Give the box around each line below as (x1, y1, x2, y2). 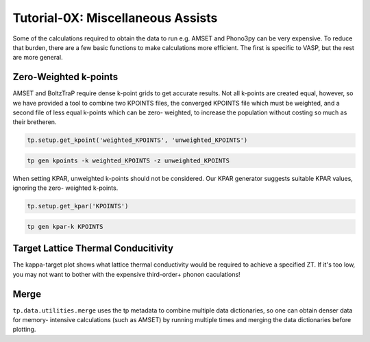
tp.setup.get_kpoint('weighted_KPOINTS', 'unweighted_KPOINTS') (27, 136, 248, 144)
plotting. (12, 326, 36, 334)
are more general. (12, 53, 63, 62)
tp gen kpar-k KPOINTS (27, 223, 103, 230)
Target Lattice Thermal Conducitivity (12, 243, 174, 254)
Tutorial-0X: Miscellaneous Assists (12, 10, 218, 25)
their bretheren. (12, 118, 57, 126)
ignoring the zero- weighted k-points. (12, 184, 119, 192)
